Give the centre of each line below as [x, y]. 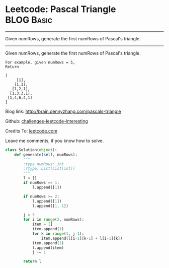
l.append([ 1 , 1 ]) [50, 206]
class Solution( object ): [31, 150]
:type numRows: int [44, 164]
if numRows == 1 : [41, 183]
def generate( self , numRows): [46, 155]
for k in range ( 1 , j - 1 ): [58, 233]
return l [32, 261]
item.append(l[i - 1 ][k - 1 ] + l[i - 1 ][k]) [82, 238]
